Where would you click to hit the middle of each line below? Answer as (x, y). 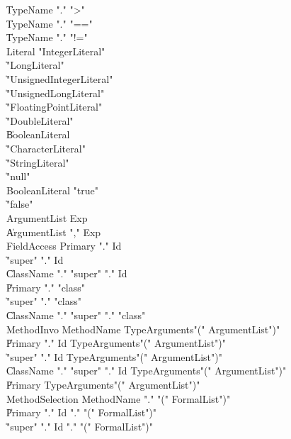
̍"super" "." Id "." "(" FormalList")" (80, 426)
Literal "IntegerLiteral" (56, 51)
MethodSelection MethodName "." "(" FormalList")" (119, 398)
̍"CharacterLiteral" (46, 148)
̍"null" (18, 176)
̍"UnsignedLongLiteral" (56, 93)
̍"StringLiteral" (38, 162)
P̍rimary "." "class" (46, 287)
